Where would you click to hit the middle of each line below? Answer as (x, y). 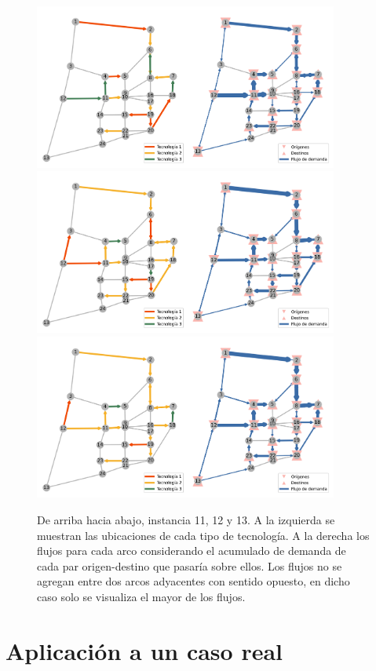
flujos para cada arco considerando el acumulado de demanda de (192, 551)
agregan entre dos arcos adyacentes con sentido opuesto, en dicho (193, 581)
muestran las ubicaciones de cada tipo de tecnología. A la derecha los (203, 535)
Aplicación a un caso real (144, 650)
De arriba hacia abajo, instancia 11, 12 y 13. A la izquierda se (186, 520)
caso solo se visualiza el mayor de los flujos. (141, 597)
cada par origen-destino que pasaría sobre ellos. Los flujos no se (190, 565)
